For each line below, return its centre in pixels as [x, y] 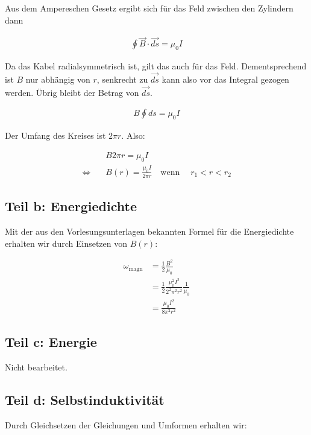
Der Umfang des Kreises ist [55, 135]
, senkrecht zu [122, 79]
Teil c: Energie [51, 342]
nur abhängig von [58, 79]
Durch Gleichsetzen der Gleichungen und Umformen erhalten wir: [126, 424]
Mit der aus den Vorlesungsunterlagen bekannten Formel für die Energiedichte [149, 231]
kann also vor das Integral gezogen [225, 79]
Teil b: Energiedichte [71, 206]
